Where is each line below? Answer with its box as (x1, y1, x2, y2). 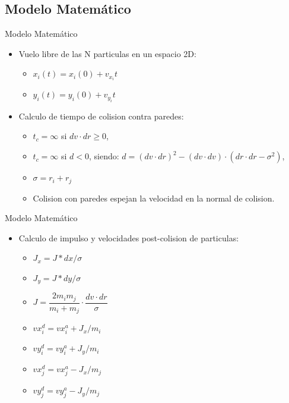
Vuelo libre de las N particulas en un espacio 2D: (18, 47, 196, 59)
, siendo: (89, 150, 119, 162)
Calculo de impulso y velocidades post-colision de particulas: (18, 231, 239, 244)
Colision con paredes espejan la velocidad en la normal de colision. (33, 191, 275, 204)
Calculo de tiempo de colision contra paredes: (18, 109, 184, 122)
